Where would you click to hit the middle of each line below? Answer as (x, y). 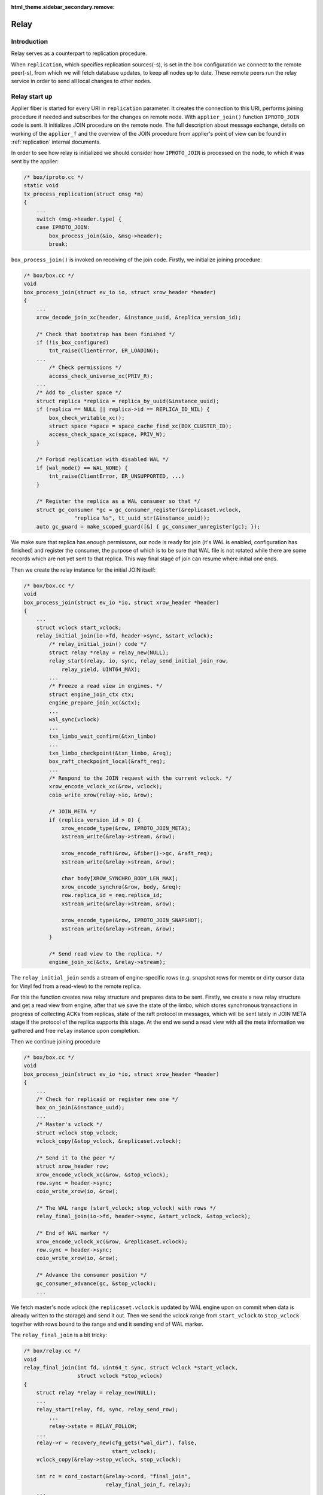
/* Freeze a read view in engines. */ (106, 686)
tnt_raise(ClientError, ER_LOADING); (104, 351)
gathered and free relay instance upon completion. (75, 1030)
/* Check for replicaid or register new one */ (107, 1099)
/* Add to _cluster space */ (79, 393)
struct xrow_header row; (73, 1166)
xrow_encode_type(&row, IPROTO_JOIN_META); (126, 829)
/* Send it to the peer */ (76, 1158)
